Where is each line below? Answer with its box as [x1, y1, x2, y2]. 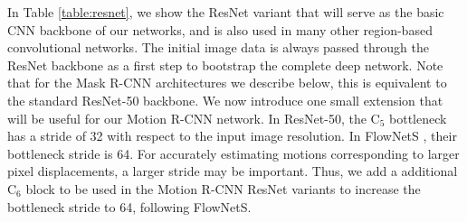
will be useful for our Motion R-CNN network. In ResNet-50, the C [7, 108, 380, 127]
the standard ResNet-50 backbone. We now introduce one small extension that [7, 90, 443, 109]
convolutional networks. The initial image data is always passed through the [7, 38, 429, 57]
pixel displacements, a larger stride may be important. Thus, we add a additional [7, 162, 458, 180]
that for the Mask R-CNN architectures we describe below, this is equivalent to [7, 73, 447, 92]
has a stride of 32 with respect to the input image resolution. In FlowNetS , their [7, 126, 457, 145]
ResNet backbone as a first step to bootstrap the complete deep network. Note [7, 55, 443, 74]
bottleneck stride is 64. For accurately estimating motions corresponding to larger [7, 143, 460, 162]
